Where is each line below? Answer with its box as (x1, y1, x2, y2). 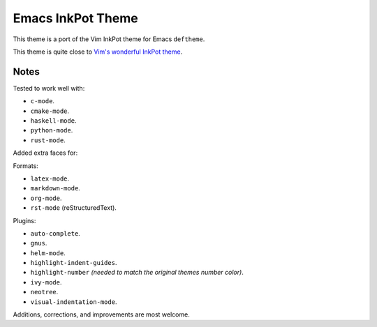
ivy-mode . (30, 277, 62, 286)
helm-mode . (30, 248, 66, 257)
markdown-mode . (30, 184, 80, 192)
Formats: (13, 161, 38, 170)
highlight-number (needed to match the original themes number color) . (30, 268, 244, 277)
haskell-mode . (30, 116, 77, 125)
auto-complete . (30, 229, 80, 237)
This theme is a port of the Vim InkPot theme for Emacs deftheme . (13, 35, 205, 43)
